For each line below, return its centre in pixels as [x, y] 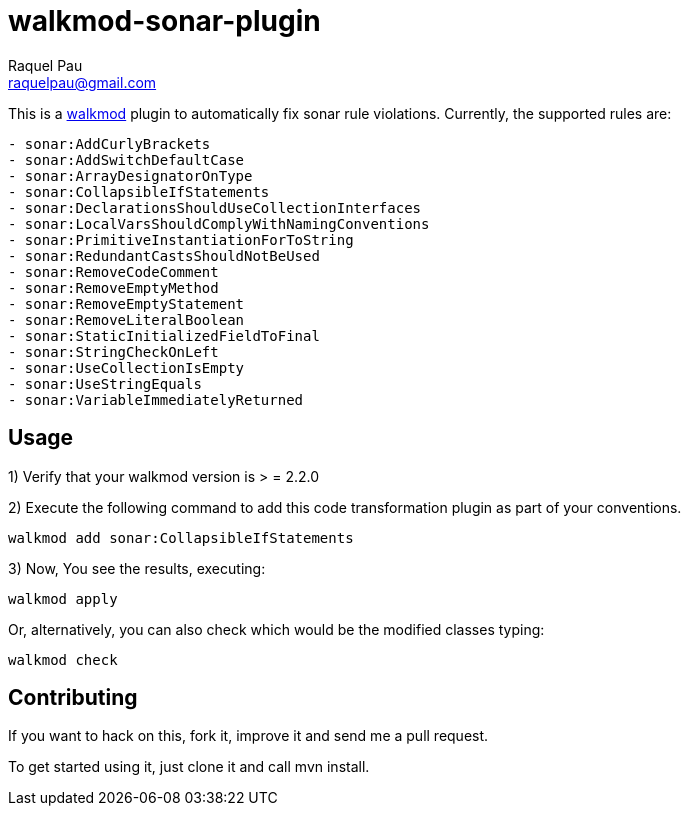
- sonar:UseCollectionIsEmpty [126, 367]
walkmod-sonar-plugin [164, 21]
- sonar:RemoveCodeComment [113, 271]
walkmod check [63, 659]
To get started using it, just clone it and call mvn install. [189, 767]
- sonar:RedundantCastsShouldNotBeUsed [164, 255]
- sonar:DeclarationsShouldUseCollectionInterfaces [215, 207]
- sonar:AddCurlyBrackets [109, 143]
